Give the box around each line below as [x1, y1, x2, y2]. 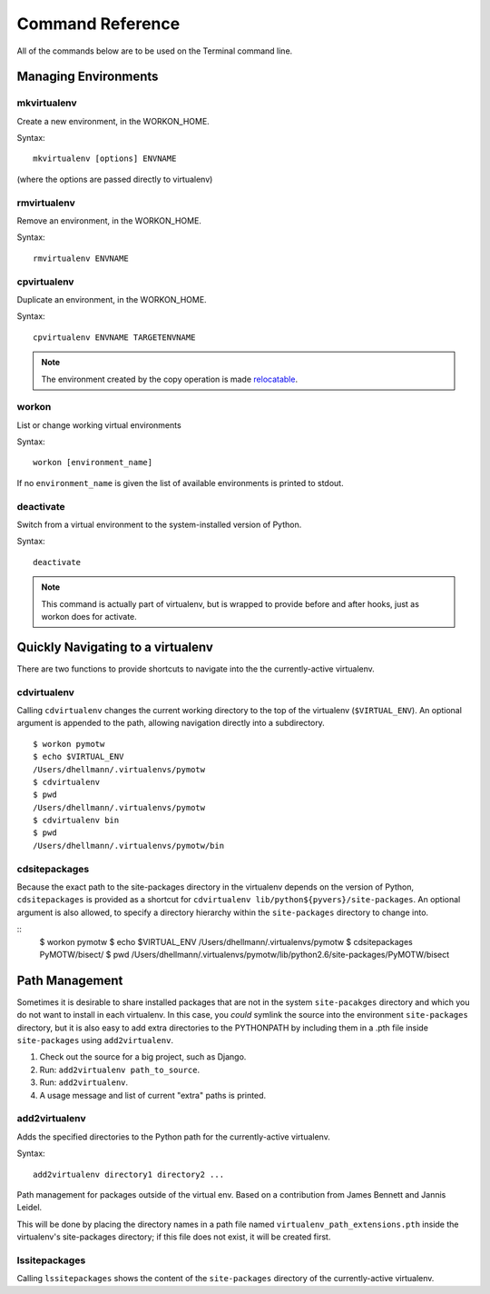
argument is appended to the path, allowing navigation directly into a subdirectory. [16, 718, 326, 729]
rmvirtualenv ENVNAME [33, 253, 129, 264]
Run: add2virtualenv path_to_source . [39, 1064, 201, 1075]
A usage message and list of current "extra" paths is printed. [39, 1090, 267, 1100]
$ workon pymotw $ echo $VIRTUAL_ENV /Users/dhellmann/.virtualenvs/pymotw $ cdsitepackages [39, 936, 413, 947]
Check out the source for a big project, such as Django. [39, 1051, 247, 1062]
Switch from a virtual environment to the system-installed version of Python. [16, 519, 302, 530]
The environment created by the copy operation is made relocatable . [41, 373, 299, 384]
